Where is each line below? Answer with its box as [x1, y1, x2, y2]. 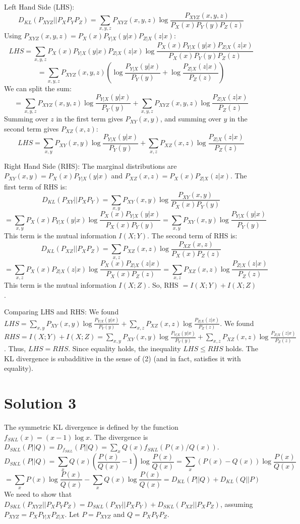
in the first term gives [56, 113, 123, 124]
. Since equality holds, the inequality [68, 343, 181, 354]
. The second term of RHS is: [147, 230, 237, 241]
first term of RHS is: [4, 181, 67, 191]
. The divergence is [90, 431, 148, 442]
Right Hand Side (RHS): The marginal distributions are [4, 160, 177, 171]
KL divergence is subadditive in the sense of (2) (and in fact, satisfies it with [4, 353, 241, 363]
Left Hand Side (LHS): [4, 2, 75, 12]
